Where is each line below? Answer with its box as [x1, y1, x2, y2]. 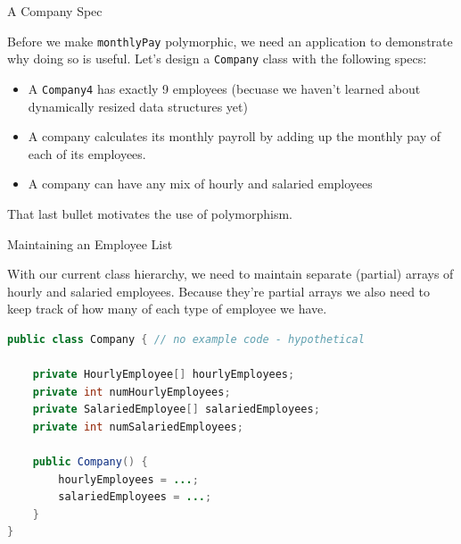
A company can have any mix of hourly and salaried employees [28, 174, 373, 193]
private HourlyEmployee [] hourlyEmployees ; [32, 368, 295, 381]
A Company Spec [7, 2, 103, 20]
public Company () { [32, 456, 148, 469]
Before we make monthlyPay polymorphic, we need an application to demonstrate [7, 31, 453, 50]
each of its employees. [28, 144, 146, 163]
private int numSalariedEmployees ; [32, 420, 243, 433]
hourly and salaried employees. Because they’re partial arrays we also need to [7, 281, 431, 300]
